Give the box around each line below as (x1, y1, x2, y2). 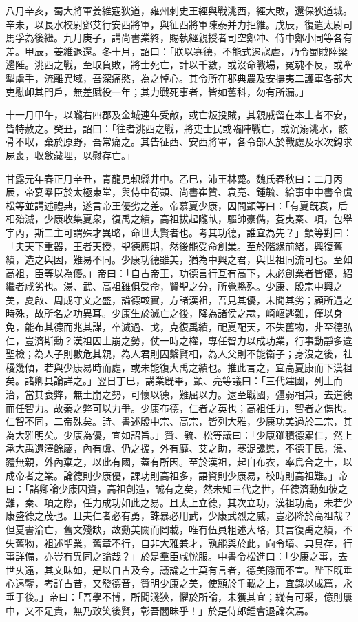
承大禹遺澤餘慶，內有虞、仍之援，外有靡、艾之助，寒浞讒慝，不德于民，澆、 (6, 441, 352, 455)
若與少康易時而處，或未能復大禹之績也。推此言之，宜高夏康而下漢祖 (43, 360, 352, 374)
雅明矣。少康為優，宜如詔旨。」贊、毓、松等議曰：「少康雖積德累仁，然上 (24, 427, 352, 442)
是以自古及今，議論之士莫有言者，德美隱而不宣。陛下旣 (92, 562, 343, 577)
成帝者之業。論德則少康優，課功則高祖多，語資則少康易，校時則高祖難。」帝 (6, 468, 348, 482)
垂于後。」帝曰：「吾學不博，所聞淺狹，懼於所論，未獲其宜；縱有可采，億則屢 (6, 589, 352, 603)
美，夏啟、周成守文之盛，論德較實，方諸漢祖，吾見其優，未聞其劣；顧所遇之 (6, 292, 352, 307)
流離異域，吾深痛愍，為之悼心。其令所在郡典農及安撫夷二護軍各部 (43, 70, 343, 85)
